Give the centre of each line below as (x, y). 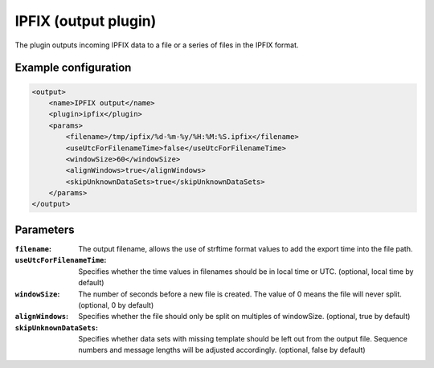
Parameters (45, 229)
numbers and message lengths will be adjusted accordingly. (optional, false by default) (222, 350)
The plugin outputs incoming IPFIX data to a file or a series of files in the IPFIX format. (157, 45)
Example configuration (73, 68)
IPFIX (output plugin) (86, 21)
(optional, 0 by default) (116, 305)
